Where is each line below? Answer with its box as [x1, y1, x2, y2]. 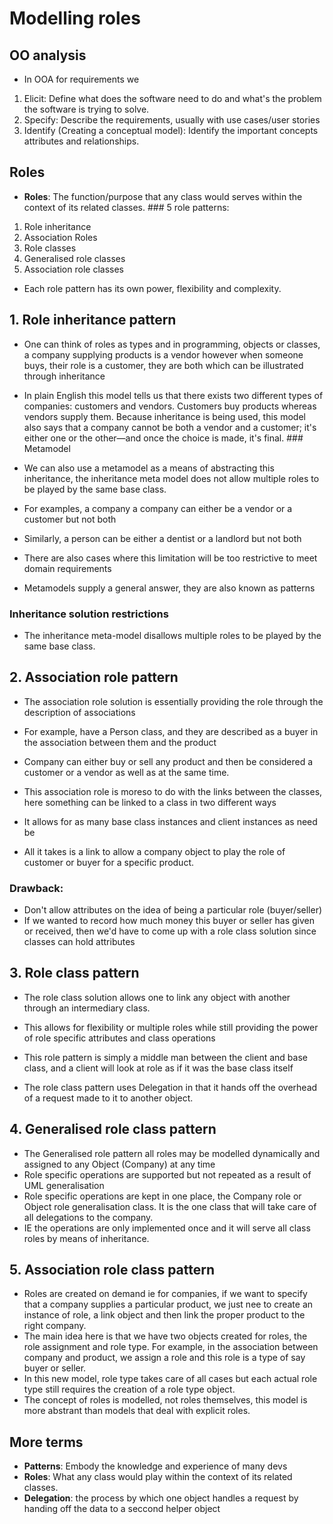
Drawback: [9, 881, 64, 895]
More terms [9, 1433, 84, 1451]
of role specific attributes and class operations [23, 1032, 216, 1044]
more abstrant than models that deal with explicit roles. [23, 1405, 251, 1417]
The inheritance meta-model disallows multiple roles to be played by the [23, 629, 322, 641]
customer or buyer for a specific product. [23, 856, 195, 868]
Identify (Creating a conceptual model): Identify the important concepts [23, 125, 319, 136]
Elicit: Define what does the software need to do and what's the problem [23, 93, 322, 104]
